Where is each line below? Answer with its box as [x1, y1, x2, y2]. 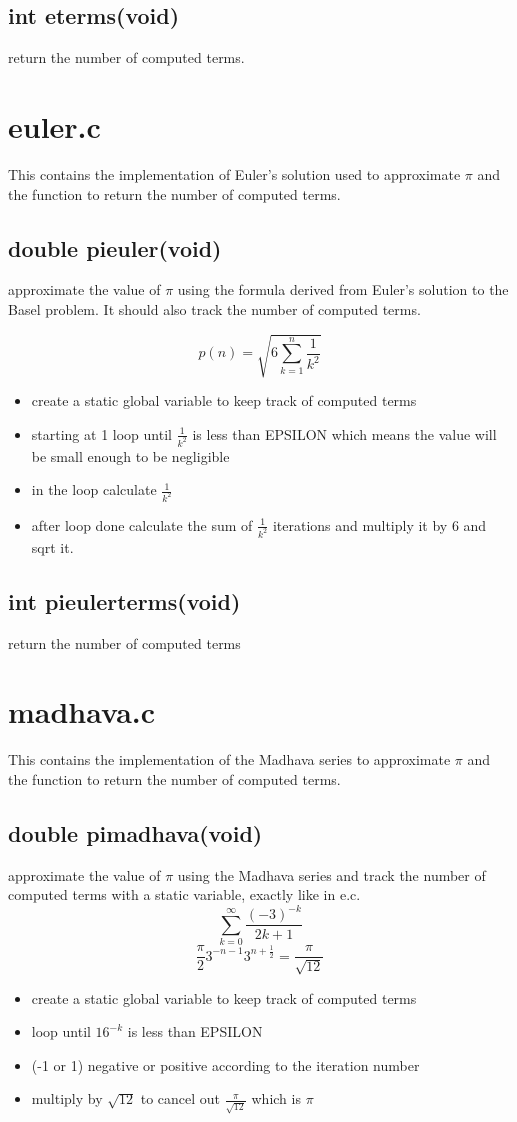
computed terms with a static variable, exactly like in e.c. [8, 884, 361, 905]
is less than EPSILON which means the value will [192, 423, 497, 444]
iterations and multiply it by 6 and [272, 514, 487, 535]
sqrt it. [31, 536, 74, 557]
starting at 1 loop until [31, 423, 172, 444]
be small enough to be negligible [31, 445, 230, 466]
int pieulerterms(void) [8, 585, 241, 616]
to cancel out [140, 1088, 221, 1109]
